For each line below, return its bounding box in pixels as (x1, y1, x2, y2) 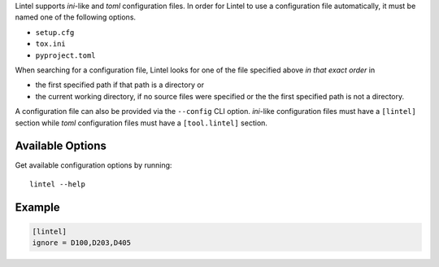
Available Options (15, 139, 107, 153)
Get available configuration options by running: (15, 160, 172, 170)
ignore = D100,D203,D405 (32, 239, 132, 247)
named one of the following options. (15, 12, 137, 22)
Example (15, 200, 60, 214)
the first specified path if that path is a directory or (35, 80, 205, 90)
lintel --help (29, 179, 85, 189)
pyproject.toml (35, 50, 97, 60)
